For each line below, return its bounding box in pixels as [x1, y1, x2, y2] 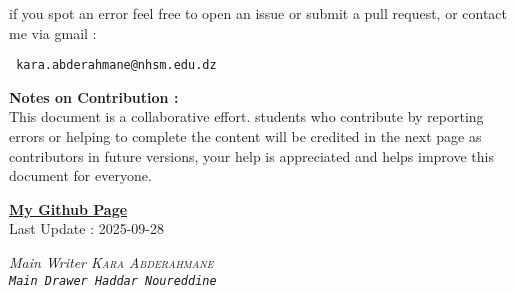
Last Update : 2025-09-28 [9, 218, 165, 239]
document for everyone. [9, 165, 152, 186]
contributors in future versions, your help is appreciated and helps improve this [9, 145, 494, 166]
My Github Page [9, 198, 128, 219]
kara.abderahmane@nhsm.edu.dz [16, 58, 217, 73]
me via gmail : [9, 22, 97, 43]
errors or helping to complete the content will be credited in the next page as [9, 126, 482, 147]
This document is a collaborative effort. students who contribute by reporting [9, 106, 484, 127]
